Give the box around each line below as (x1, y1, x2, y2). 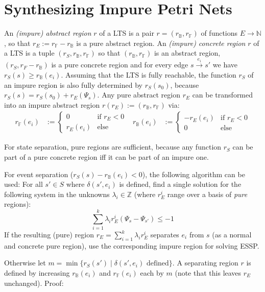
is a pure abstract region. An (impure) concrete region (76, 37, 246, 48)
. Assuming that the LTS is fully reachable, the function (61, 69, 236, 80)
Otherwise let (4, 257, 46, 268)
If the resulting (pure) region (4, 229, 94, 240)
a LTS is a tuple (4, 47, 55, 58)
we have (212, 59, 238, 70)
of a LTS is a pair (99, 28, 154, 38)
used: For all (4, 179, 43, 189)
